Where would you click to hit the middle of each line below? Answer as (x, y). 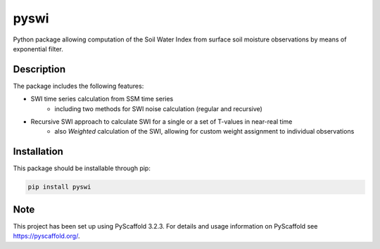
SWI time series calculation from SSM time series (102, 99)
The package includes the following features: (78, 86)
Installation (38, 152)
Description (39, 69)
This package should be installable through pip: (82, 168)
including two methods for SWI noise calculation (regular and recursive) (159, 108)
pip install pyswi (59, 187)
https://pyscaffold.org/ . (46, 236)
